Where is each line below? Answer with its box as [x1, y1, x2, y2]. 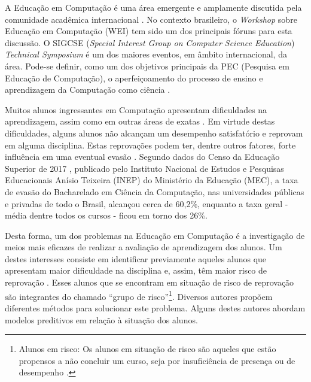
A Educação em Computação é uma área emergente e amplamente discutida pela [5, 1, 302, 13]
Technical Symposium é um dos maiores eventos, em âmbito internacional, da [5, 48, 287, 60]
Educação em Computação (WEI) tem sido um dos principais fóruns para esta [5, 25, 292, 37]
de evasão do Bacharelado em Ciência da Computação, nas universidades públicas [5, 185, 304, 198]
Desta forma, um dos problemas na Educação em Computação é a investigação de [5, 229, 305, 241]
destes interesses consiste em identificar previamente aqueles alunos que [5, 252, 267, 265]
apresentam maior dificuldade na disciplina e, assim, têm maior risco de [5, 264, 267, 277]
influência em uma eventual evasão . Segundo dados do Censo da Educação [5, 150, 280, 163]
